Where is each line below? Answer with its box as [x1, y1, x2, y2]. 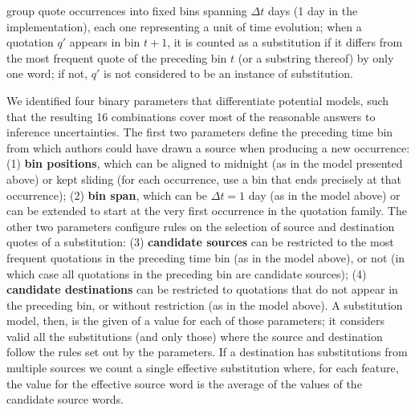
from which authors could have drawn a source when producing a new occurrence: [6, 139, 410, 156]
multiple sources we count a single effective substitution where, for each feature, [6, 359, 399, 376]
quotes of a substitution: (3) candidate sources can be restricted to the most [6, 233, 394, 250]
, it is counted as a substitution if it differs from [167, 34, 403, 51]
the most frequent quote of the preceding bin [6, 49, 227, 66]
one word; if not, [6, 65, 88, 82]
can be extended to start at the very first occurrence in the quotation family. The [6, 202, 407, 219]
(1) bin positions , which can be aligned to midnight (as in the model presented [6, 155, 403, 172]
